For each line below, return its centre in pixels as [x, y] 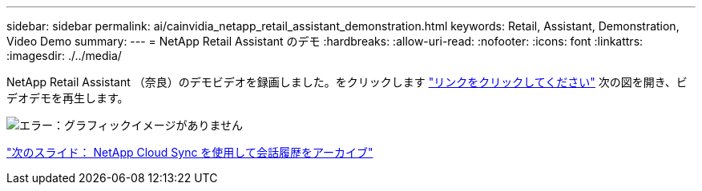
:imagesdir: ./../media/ [64, 56]
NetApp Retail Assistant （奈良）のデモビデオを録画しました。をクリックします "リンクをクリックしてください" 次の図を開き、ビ [347, 82]
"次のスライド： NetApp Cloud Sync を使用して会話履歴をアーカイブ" [190, 152]
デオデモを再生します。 [68, 98]
